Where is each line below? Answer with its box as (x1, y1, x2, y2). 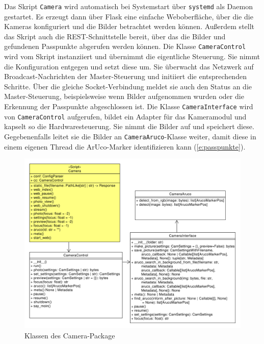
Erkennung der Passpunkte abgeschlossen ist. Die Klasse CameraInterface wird (4, 101, 253, 112)
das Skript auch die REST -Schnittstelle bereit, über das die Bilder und (4, 31, 226, 41)
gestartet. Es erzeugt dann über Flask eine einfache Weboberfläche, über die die (4, 11, 253, 21)
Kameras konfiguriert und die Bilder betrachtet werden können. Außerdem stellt (4, 21, 255, 32)
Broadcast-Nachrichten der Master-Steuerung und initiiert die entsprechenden (4, 71, 247, 82)
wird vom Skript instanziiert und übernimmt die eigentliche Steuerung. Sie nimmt (4, 51, 260, 62)
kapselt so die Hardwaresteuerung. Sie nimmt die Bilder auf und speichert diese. (4, 121, 254, 132)
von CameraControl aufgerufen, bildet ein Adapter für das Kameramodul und (4, 111, 247, 121)
